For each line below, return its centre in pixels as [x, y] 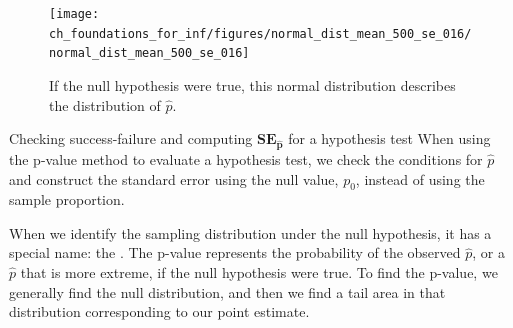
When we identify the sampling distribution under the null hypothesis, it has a [250, 232]
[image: [74, 14]
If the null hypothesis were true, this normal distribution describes [252, 84]
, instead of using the [420, 178]
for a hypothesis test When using [389, 138]
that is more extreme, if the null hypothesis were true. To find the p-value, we [259, 272]
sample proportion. [67, 199]
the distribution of [105, 104]
